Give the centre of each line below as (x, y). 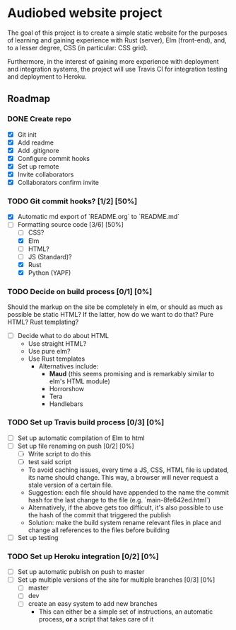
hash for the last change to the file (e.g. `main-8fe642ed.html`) (119, 500)
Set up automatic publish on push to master (81, 572)
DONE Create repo (40, 119)
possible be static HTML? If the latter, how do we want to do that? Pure (111, 315)
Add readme (36, 142)
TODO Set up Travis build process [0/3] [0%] (86, 422)
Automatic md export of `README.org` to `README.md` (99, 217)
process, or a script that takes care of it (96, 619)
